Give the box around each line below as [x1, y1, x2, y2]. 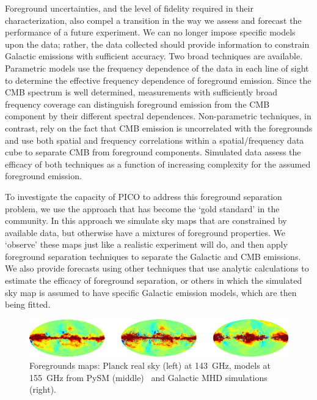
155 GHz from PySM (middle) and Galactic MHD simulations [29, 371, 268, 383]
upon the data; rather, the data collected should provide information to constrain [5, 37, 310, 50]
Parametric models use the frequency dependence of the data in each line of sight [5, 61, 309, 74]
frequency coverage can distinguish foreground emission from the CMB [5, 97, 270, 110]
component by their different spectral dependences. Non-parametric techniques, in [5, 109, 312, 122]
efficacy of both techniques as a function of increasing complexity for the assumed [5, 157, 311, 170]
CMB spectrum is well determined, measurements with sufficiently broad [5, 86, 277, 98]
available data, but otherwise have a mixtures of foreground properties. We [5, 226, 285, 239]
